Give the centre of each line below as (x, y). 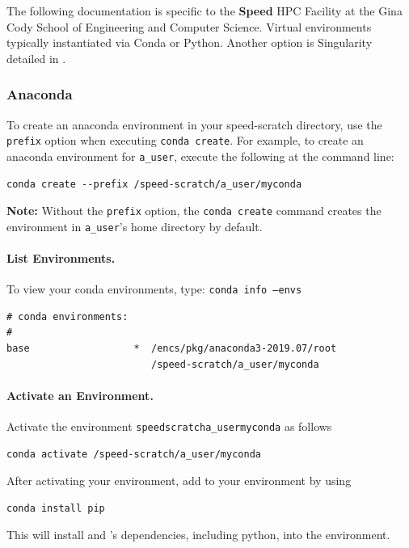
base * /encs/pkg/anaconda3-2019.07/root (172, 349)
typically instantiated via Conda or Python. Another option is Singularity (190, 42)
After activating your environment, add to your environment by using (179, 481)
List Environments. (61, 258)
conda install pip (56, 508)
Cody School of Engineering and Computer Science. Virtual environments (189, 26)
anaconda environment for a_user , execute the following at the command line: (200, 156)
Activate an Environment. (80, 395)
